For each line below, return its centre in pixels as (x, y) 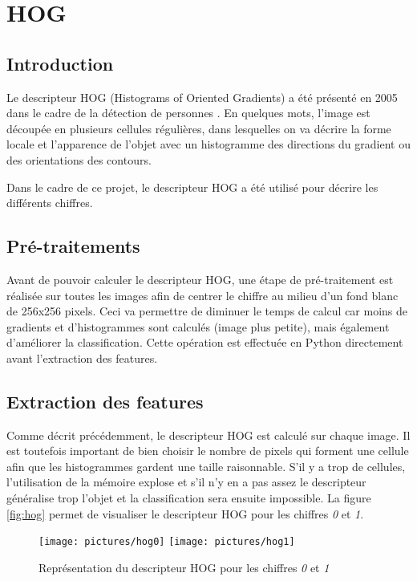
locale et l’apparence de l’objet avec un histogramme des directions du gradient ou (208, 144)
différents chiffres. (50, 203)
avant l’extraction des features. (82, 358)
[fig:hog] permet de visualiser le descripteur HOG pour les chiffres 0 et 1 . (185, 513)
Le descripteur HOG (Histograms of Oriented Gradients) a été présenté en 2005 (202, 97)
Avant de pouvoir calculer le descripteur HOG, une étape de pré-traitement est (200, 279)
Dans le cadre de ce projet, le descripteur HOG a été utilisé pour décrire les (192, 187)
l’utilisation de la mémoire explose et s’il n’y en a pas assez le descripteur (186, 482)
